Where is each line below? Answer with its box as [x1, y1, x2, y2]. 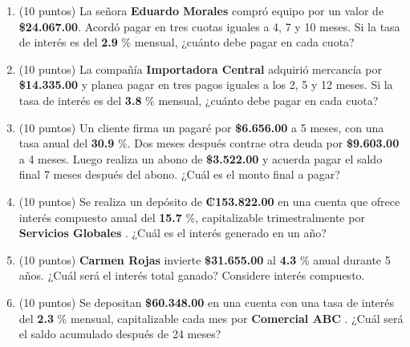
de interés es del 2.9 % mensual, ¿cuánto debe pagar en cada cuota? [18, 34, 355, 50]
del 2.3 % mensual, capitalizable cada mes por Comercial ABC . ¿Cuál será [18, 309, 404, 326]
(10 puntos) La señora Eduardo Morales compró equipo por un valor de [18, 2, 384, 18]
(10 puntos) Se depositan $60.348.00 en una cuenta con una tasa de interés [18, 293, 395, 310]
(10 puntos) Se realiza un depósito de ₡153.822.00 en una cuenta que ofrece [18, 192, 400, 209]
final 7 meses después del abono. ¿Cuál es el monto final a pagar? [18, 166, 340, 183]
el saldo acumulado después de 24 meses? [18, 325, 221, 342]
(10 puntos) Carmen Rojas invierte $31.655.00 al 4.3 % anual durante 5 [18, 251, 391, 268]
